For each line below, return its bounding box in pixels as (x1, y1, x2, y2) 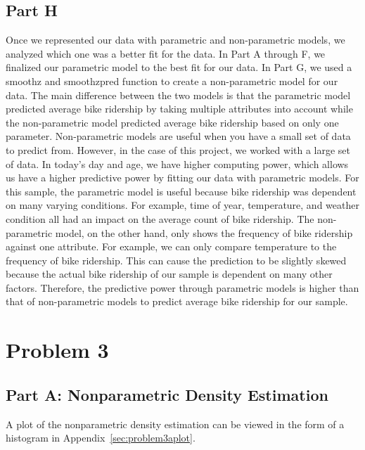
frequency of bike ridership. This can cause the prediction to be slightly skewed (6, 252, 347, 267)
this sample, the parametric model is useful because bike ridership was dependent (6, 184, 357, 198)
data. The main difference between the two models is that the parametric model (6, 87, 351, 102)
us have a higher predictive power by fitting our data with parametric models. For (6, 170, 359, 185)
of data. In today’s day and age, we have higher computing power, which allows (6, 156, 349, 171)
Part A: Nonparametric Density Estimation (6, 383, 328, 405)
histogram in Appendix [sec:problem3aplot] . (6, 430, 196, 445)
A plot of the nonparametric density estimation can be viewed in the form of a (6, 416, 345, 431)
